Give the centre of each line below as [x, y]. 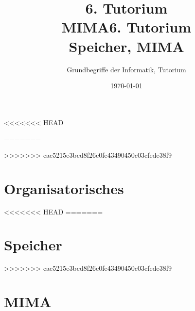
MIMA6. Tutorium [126, 27]
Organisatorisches [64, 188]
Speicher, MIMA [126, 46]
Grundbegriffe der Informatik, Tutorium [126, 69]
